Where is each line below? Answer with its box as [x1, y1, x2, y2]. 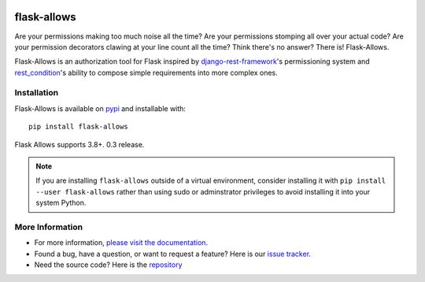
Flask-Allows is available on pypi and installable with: [14, 103, 187, 113]
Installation [14, 87, 59, 98]
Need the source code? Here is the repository [34, 260, 183, 269]
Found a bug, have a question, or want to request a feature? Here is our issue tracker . [34, 249, 311, 258]
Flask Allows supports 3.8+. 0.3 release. [14, 139, 145, 149]
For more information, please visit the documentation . [34, 238, 209, 247]
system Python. [35, 198, 87, 208]
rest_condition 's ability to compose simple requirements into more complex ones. [14, 68, 279, 77]
